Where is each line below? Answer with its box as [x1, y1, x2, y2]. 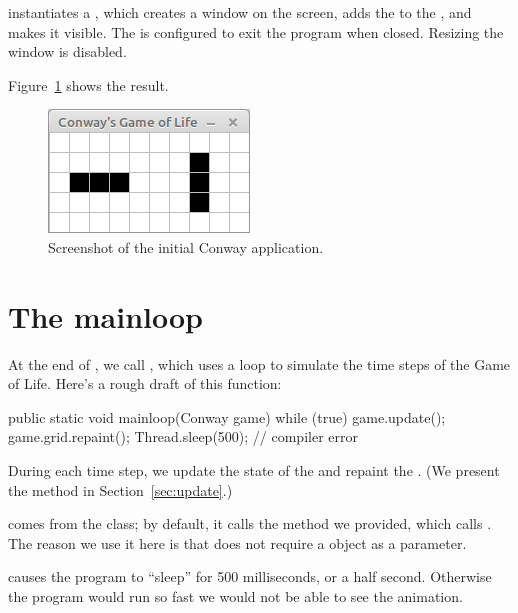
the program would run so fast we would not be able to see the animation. [8, 586, 463, 607]
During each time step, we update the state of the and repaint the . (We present [8, 460, 500, 481]
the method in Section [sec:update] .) [8, 479, 233, 500]
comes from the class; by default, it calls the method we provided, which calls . [8, 513, 492, 534]
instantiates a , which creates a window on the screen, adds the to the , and [8, 2, 472, 22]
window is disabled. [8, 41, 127, 62]
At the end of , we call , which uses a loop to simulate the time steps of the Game [8, 353, 511, 374]
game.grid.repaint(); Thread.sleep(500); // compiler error [8, 426, 358, 447]
